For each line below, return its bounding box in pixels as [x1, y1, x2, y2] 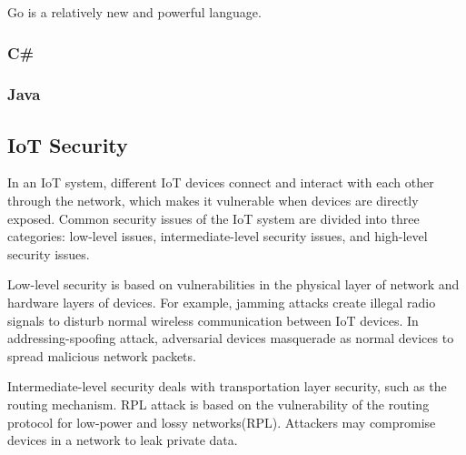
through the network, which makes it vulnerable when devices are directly [7, 191, 419, 210]
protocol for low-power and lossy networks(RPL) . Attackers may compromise [7, 412, 436, 431]
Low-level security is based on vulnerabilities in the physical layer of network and [7, 275, 460, 294]
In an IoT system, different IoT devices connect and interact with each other [7, 173, 434, 192]
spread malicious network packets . [7, 346, 196, 365]
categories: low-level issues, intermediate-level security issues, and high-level [7, 227, 428, 246]
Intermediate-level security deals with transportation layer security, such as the [7, 377, 447, 396]
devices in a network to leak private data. [7, 430, 238, 450]
